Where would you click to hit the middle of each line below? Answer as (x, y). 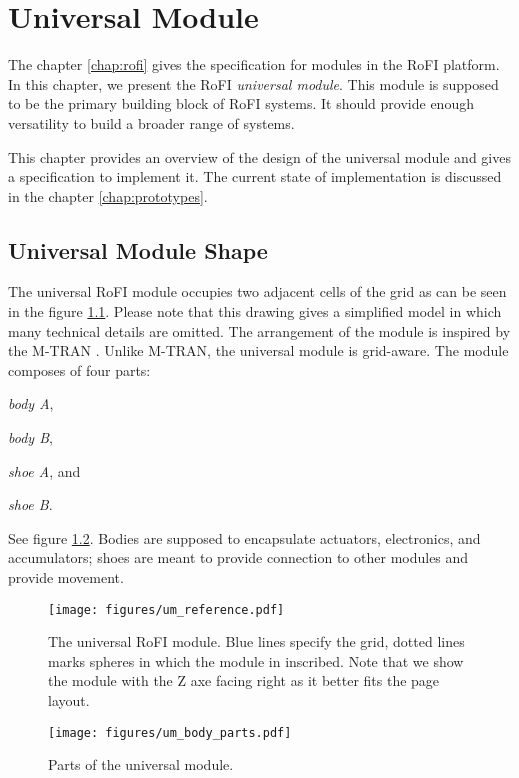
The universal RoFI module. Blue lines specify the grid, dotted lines (256, 641)
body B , (30, 437)
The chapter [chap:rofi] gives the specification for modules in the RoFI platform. (254, 64)
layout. (69, 700)
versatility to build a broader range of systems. (151, 122)
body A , (31, 403)
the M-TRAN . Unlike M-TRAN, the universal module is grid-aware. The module (258, 350)
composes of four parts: (79, 369)
